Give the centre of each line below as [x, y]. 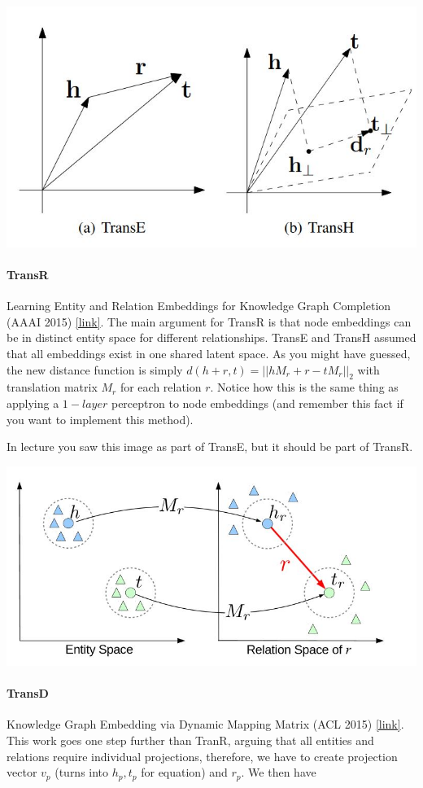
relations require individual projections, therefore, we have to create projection [202, 756]
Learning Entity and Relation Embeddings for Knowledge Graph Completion [199, 306]
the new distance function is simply [95, 369]
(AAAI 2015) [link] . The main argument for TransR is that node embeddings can [209, 321]
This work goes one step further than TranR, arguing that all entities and [190, 740]
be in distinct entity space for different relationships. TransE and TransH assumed [211, 337]
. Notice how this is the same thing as [304, 387]
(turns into [82, 772]
